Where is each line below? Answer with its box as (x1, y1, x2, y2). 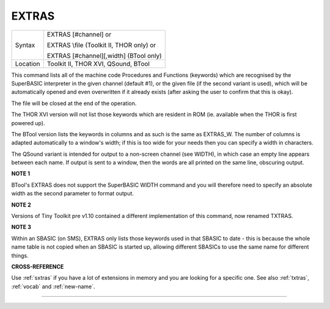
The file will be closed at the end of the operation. (11, 100, 137, 107)
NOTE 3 (11, 224, 32, 231)
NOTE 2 (11, 201, 31, 208)
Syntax (15, 40, 35, 49)
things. (11, 252, 29, 259)
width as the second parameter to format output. (11, 190, 134, 197)
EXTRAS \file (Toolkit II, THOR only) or (46, 40, 156, 49)
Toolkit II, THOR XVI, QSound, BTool (46, 59, 150, 68)
